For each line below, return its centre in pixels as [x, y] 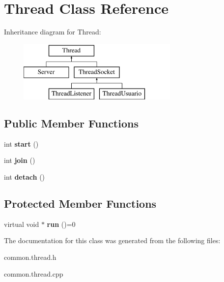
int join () [20, 160]
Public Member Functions [71, 123]
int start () [21, 143]
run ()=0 [61, 224]
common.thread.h [30, 257]
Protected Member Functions [80, 204]
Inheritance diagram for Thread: [53, 32]
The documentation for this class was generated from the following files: [112, 240]
